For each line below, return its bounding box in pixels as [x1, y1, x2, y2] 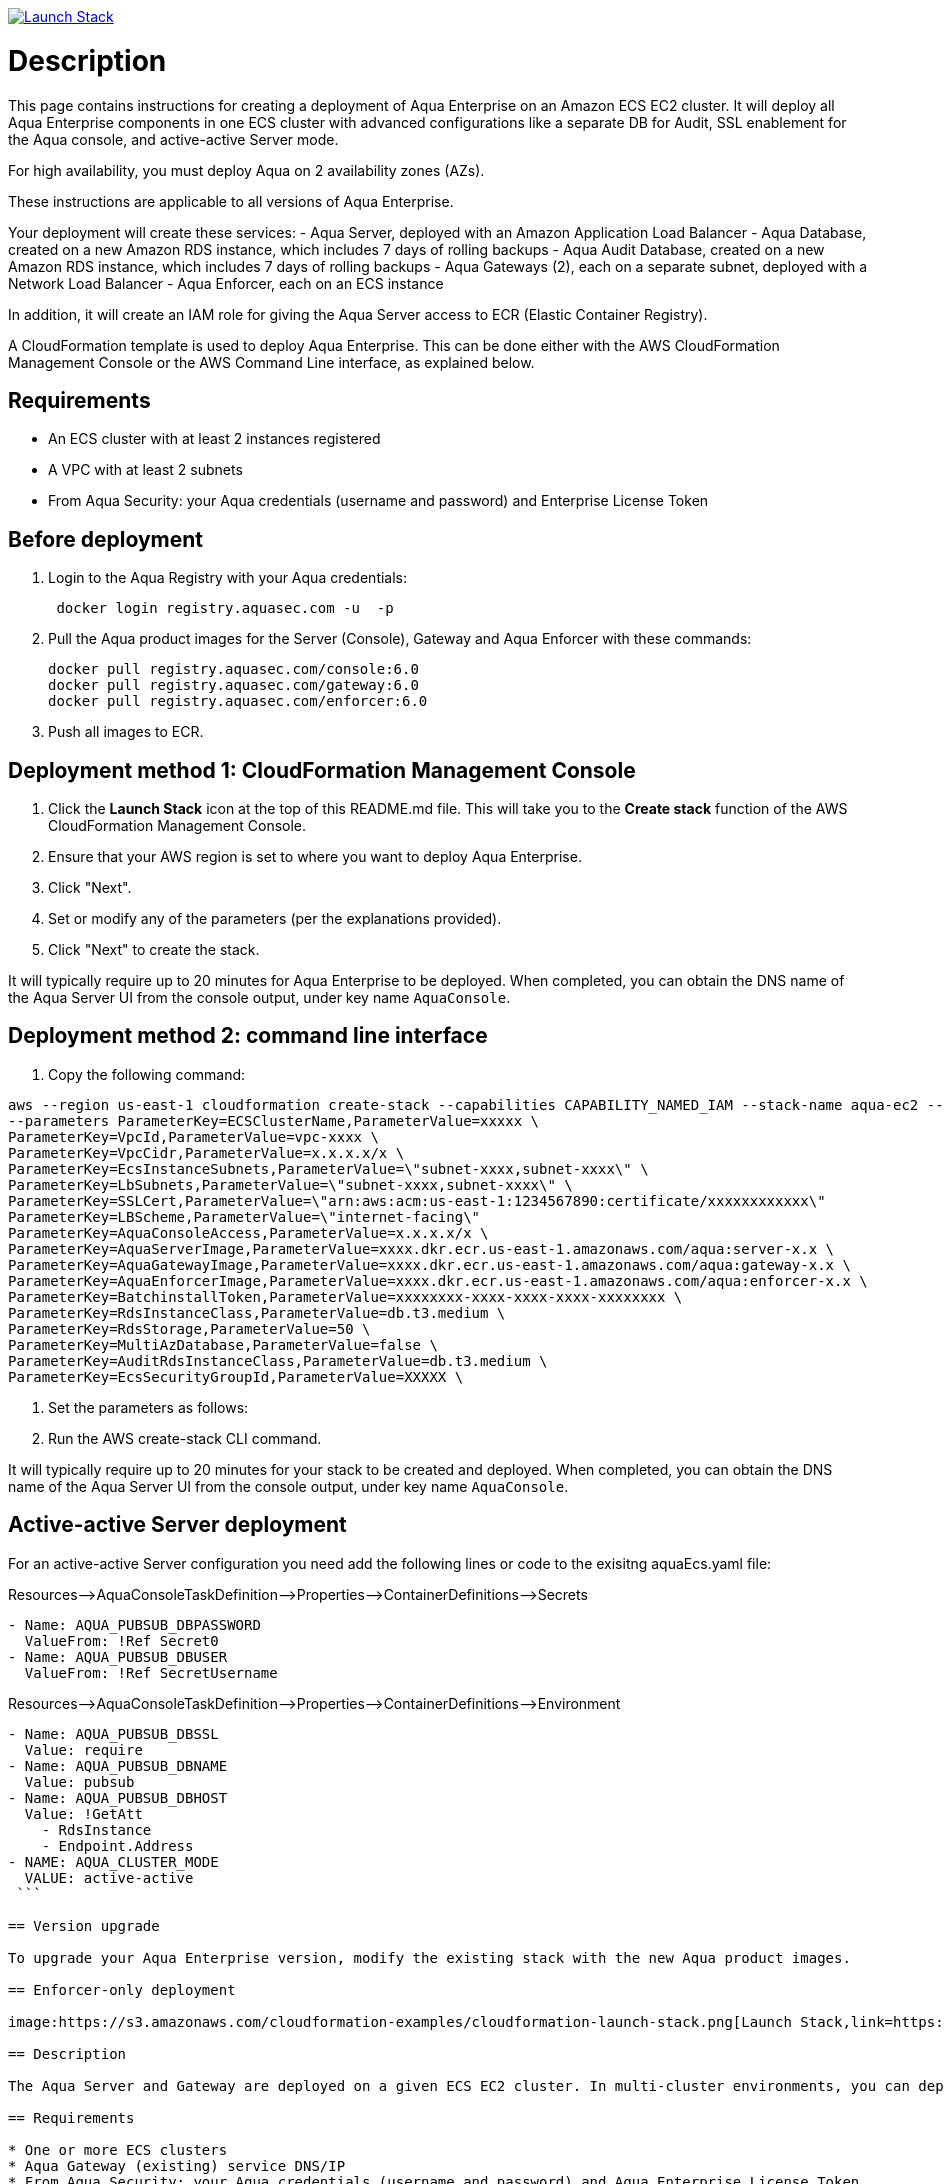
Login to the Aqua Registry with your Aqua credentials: [48, 569, 408, 587]
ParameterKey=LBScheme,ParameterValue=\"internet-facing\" [8, 1208, 481, 1225]
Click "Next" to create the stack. [48, 941, 260, 959]
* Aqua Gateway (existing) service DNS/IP [8, 2157, 346, 2174]
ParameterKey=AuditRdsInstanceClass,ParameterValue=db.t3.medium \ [8, 1352, 548, 1369]
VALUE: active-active [24, 1869, 194, 1886]
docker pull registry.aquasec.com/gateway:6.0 [48, 677, 419, 694]
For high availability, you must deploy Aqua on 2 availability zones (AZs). [8, 161, 485, 179]
